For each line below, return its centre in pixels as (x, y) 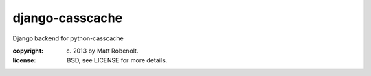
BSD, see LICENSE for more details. (117, 60)
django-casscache (68, 18)
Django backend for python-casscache (68, 38)
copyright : (28, 51)
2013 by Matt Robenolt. (106, 51)
